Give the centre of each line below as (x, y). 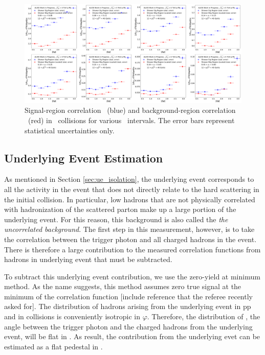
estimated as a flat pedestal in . (53, 346)
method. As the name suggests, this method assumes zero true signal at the (123, 286)
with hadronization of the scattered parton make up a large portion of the (120, 209)
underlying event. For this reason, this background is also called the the (116, 219)
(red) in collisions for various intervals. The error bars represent (131, 120)
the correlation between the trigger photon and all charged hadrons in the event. (130, 239)
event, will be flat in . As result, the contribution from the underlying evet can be (132, 336)
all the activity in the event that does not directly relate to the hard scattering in (132, 189)
